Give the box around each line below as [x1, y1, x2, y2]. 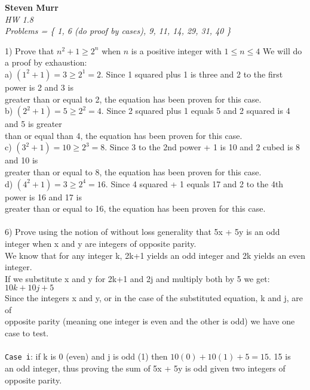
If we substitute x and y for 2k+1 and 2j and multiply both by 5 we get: [5, 272, 270, 284]
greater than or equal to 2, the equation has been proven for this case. [5, 92, 262, 105]
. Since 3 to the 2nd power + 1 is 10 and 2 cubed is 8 [105, 141, 300, 153]
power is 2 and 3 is [5, 81, 73, 93]
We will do [262, 44, 302, 57]
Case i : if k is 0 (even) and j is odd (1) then [5, 350, 168, 363]
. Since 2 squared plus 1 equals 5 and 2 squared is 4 [101, 104, 290, 117]
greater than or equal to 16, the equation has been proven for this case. [5, 202, 266, 215]
